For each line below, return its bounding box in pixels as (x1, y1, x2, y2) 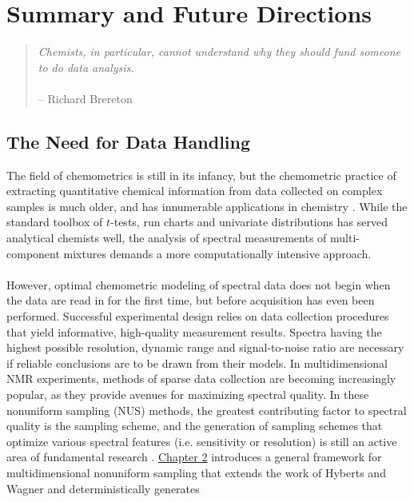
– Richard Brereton (38, 90, 133, 106)
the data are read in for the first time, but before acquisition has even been (6, 292, 375, 309)
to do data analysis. (38, 58, 134, 75)
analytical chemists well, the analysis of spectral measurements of (6, 229, 327, 246)
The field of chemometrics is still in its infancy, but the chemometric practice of (6, 166, 396, 183)
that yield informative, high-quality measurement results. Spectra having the (6, 323, 382, 340)
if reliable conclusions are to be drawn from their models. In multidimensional (6, 354, 388, 371)
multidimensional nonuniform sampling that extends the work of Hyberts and (6, 464, 386, 480)
